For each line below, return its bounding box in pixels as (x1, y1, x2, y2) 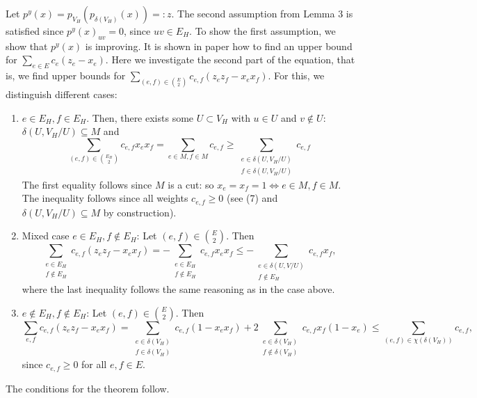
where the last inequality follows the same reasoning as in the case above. (22, 282, 335, 296)
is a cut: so (168, 177, 214, 191)
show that (6, 38, 48, 53)
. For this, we (268, 68, 325, 83)
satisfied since (6, 24, 64, 38)
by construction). (103, 205, 177, 219)
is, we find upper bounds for (6, 68, 126, 83)
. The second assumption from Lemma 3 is (171, 6, 353, 20)
